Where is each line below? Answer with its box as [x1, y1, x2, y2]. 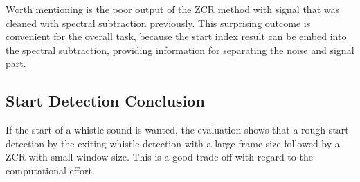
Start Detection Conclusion [6, 90, 205, 111]
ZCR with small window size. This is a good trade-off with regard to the [6, 149, 313, 164]
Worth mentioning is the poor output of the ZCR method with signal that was [6, 2, 339, 16]
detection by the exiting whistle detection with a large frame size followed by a [6, 136, 340, 150]
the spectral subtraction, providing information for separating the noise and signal [6, 42, 354, 57]
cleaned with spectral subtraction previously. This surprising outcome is [6, 15, 311, 30]
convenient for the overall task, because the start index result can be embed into [6, 29, 347, 44]
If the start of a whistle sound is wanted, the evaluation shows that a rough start [6, 122, 349, 137]
